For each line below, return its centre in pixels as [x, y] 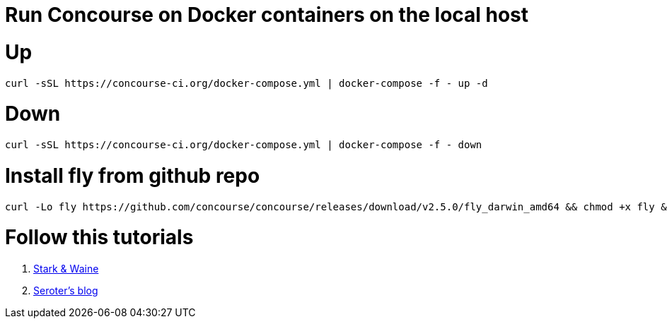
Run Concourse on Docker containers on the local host [267, 15]
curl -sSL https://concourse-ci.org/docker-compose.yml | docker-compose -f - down [244, 145]
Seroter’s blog [66, 290]
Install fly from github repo [133, 175]
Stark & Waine [66, 269]
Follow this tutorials [99, 238]
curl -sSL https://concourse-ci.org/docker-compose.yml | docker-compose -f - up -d [246, 83]
